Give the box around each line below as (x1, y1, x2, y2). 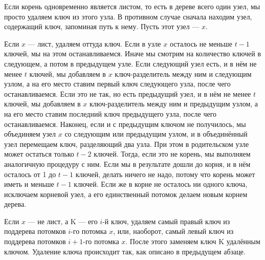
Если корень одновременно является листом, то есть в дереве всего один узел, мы (4, 1, 260, 11)
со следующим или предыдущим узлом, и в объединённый (64, 128, 248, 139)
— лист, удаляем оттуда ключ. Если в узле (28, 38, 161, 49)
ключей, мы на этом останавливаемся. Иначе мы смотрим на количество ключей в (4, 48, 261, 59)
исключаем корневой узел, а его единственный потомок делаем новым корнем (4, 188, 248, 199)
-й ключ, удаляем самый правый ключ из (102, 215, 230, 226)
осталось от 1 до (4, 168, 56, 179)
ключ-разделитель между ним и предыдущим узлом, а (89, 98, 258, 109)
